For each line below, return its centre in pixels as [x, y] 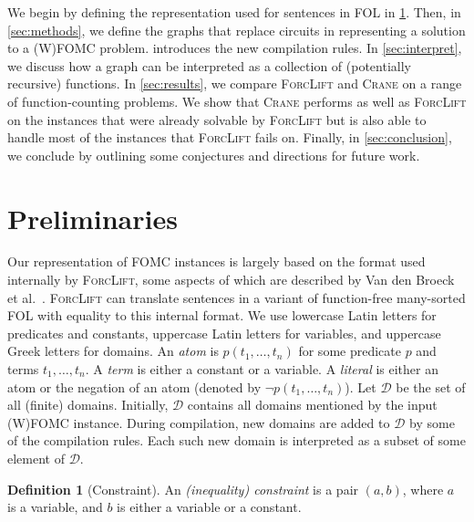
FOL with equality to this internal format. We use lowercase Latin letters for [222, 315]
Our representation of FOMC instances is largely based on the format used [216, 261]
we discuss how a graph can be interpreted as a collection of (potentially [209, 65]
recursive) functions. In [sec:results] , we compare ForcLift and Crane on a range [235, 84]
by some [432, 422]
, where [423, 489]
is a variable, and [55, 507]
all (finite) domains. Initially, [88, 405]
